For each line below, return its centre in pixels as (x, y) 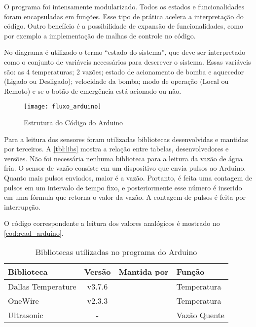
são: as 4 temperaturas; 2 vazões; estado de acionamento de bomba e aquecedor (124, 71)
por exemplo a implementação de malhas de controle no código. (100, 35)
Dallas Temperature (42, 286)
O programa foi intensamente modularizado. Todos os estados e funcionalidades (124, 6)
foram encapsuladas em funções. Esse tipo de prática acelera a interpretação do (124, 16)
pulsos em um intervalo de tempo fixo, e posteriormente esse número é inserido (123, 187)
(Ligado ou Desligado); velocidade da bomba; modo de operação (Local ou (116, 81)
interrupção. (22, 206)
